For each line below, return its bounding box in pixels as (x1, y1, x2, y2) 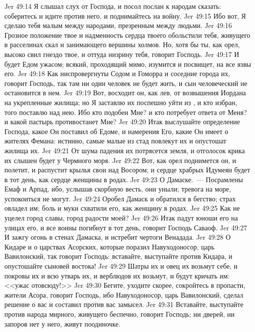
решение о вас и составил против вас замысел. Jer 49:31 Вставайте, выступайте (4, 299, 244, 309)
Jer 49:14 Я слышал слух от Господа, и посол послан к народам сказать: (4, 1, 221, 11)
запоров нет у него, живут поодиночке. (4, 318, 121, 329)
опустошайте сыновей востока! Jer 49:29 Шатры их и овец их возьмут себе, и (4, 261, 238, 271)
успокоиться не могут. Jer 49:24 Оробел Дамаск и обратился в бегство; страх (4, 193, 236, 203)
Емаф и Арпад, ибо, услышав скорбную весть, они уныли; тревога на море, (4, 184, 231, 194)
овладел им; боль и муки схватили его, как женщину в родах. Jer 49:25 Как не (4, 203, 240, 213)
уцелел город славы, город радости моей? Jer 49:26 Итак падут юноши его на (4, 213, 238, 223)
